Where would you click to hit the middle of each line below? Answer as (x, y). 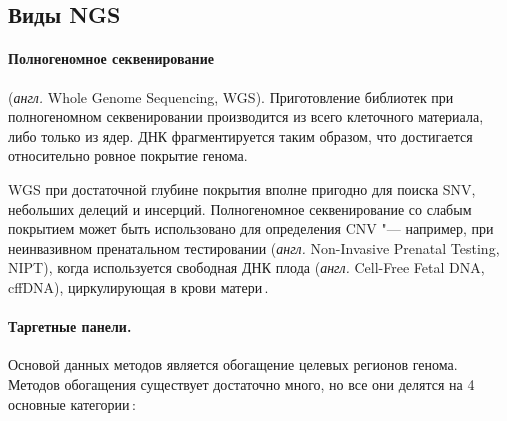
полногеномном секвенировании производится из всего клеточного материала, (246, 116)
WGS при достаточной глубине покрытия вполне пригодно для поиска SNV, (242, 188)
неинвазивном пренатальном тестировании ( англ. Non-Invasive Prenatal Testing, (254, 247)
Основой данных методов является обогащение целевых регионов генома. (233, 364)
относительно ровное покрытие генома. (128, 155)
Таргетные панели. (70, 326)
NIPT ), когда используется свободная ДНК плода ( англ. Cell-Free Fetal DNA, (246, 267)
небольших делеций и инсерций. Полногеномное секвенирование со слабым (240, 208)
